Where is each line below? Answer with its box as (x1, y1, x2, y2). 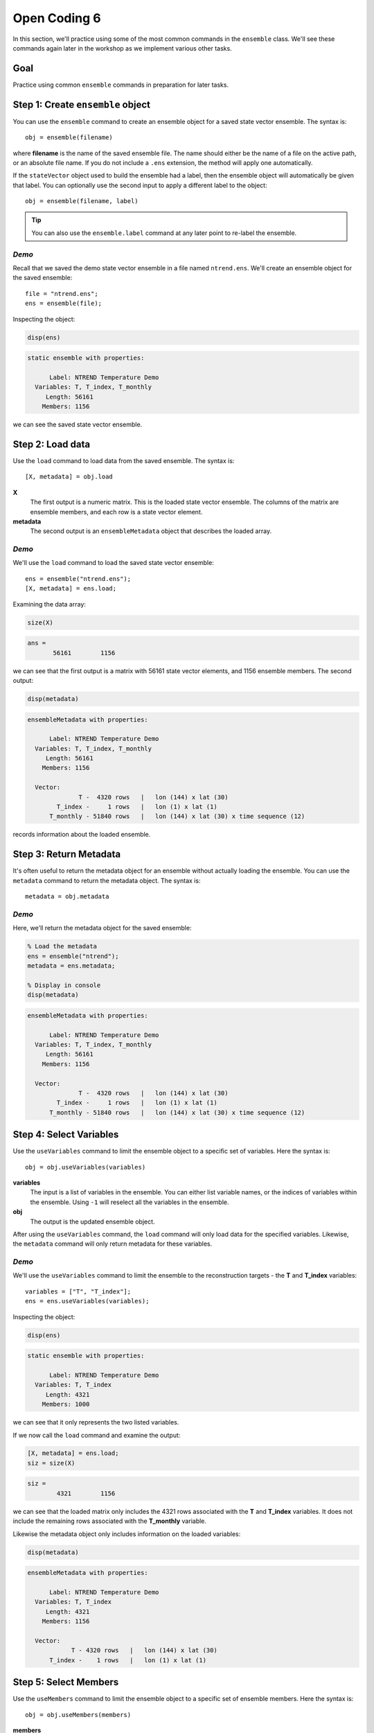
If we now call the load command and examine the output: (12, 1431, 181, 1439)
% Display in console (27, 981, 101, 989)
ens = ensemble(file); (25, 299, 103, 308)
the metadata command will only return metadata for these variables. (12, 1239, 213, 1248)
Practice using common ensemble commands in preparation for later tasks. (12, 80, 229, 89)
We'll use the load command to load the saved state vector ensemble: (12, 559, 214, 567)
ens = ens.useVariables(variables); (25, 1297, 150, 1305)
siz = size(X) (27, 1459, 75, 1467)
